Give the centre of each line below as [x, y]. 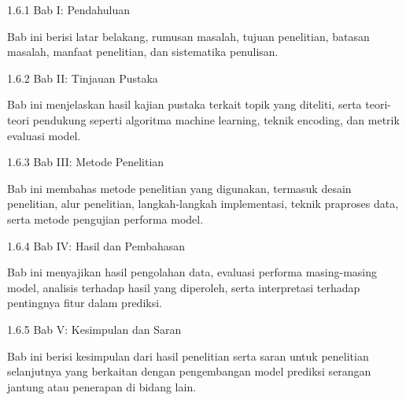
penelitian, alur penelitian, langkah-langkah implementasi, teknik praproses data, [203, 204]
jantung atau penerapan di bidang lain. [102, 386]
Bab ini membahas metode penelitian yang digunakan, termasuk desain [179, 188]
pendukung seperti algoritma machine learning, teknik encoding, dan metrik [216, 119]
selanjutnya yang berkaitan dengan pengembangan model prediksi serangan [189, 371]
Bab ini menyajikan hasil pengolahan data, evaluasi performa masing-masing [192, 272]
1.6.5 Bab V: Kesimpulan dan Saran [94, 329]
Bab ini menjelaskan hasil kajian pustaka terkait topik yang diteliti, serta [185, 104]
